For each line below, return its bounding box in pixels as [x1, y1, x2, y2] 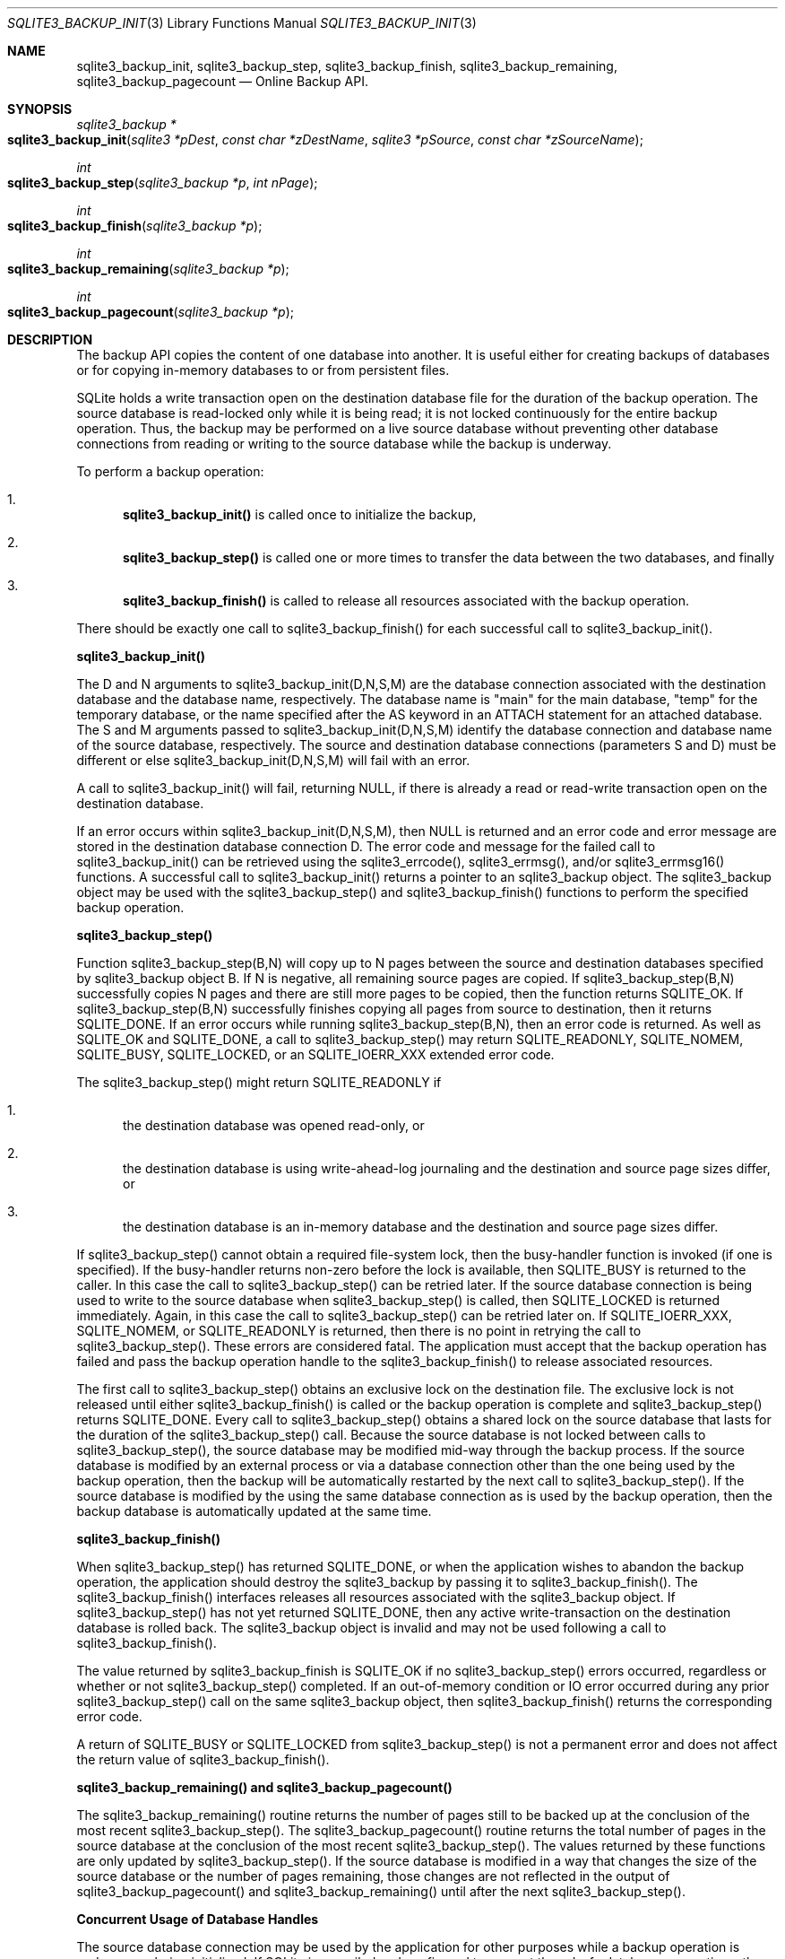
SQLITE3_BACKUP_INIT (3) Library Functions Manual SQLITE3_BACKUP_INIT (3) [7, 15, 477, 30]
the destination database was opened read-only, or [123, 1118, 425, 1133]
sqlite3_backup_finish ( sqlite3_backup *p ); [7, 218, 263, 233]
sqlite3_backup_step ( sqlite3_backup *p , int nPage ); [7, 175, 318, 190]
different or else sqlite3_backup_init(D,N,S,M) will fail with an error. [76, 753, 470, 768]
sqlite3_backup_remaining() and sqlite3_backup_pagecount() [76, 1780, 453, 1795]
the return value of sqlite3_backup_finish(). [76, 1752, 330, 1767]
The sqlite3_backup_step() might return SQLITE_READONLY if [76, 1075, 442, 1090]
